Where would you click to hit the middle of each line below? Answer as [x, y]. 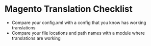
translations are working [36, 38]
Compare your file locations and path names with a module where [78, 33]
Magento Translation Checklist [69, 9]
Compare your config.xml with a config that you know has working [79, 23]
